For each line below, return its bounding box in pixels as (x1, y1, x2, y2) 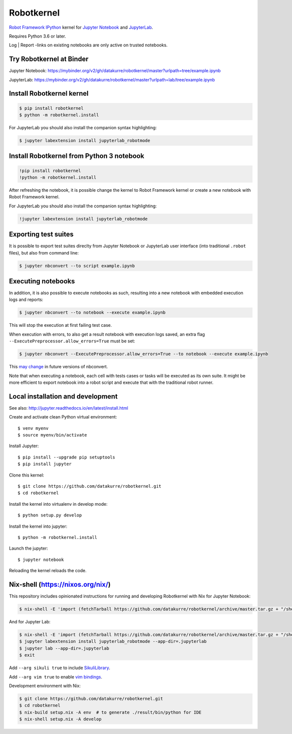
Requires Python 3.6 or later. (9, 33, 66, 39)
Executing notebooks (9, 277, 75, 285)
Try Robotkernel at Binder (9, 55, 89, 63)
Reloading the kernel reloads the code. (9, 568, 87, 574)
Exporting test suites (9, 230, 74, 238)
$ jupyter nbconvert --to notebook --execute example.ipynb (19, 310, 166, 316)
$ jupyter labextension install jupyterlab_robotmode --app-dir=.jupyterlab (19, 639, 207, 644)
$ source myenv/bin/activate (18, 432, 87, 438)
